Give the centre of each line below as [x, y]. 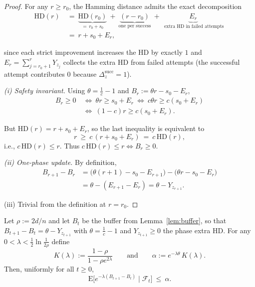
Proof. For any [26, 6]
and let [59, 220]
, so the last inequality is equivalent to [146, 128]
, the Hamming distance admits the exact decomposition [155, 6]
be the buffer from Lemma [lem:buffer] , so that [154, 220]
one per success [135, 26]
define [61, 241]
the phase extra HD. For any [207, 230]
